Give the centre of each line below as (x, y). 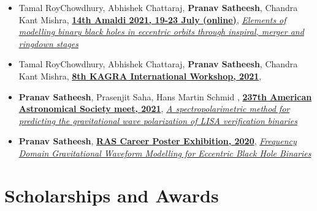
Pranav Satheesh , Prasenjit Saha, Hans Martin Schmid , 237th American (165, 96)
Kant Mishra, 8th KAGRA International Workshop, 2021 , (140, 76)
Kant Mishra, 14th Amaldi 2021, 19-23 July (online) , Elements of (152, 19)
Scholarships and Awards (112, 195)
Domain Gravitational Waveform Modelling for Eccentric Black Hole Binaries (165, 153)
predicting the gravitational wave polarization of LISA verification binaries (158, 120)
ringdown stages (48, 43)
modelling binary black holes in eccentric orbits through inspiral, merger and (161, 31)
